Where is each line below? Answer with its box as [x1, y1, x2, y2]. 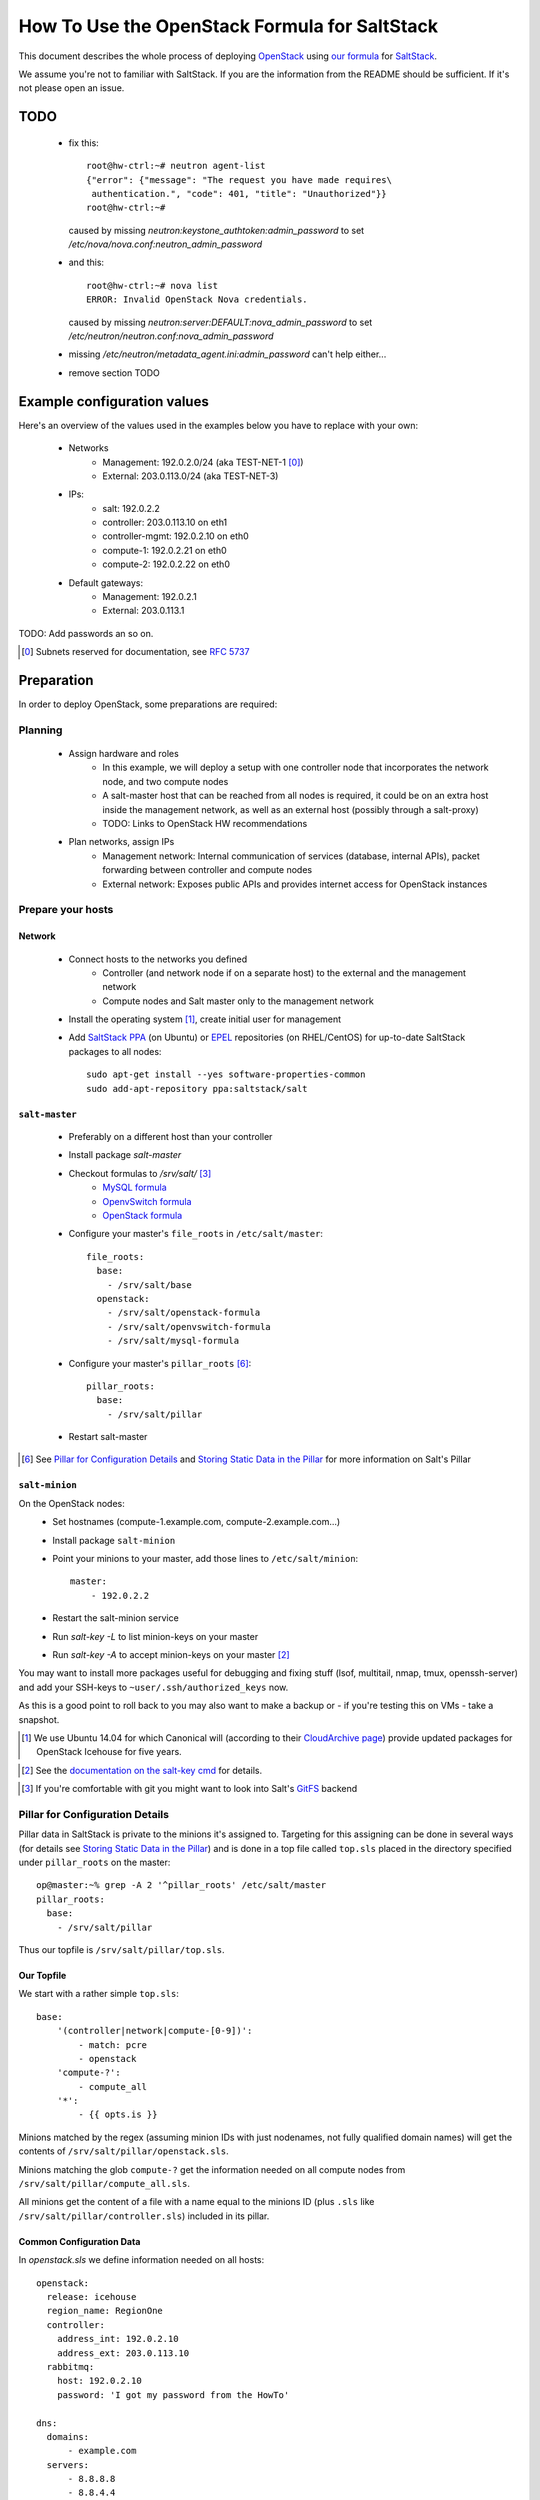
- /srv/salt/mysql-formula [106, 1335, 240, 1347]
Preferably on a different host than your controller [68, 1131, 273, 1143]
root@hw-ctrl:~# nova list [86, 280, 219, 291]
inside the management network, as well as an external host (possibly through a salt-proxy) [102, 803, 479, 815]
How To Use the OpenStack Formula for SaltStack [18, 15, 439, 37]
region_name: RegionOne [46, 2305, 164, 2317]
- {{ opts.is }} [78, 2109, 158, 2120]
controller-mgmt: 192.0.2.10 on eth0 [102, 530, 249, 542]
